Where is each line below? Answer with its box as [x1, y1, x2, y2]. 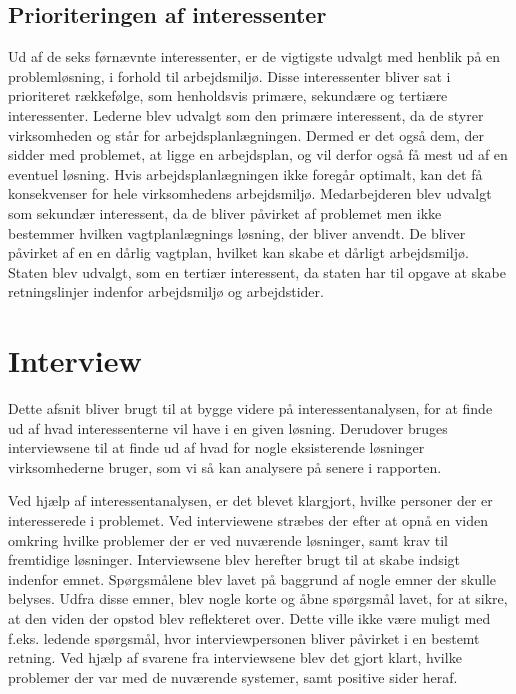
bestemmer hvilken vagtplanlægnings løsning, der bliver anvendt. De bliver [8, 222, 466, 243]
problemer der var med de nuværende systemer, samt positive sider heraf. [8, 666, 458, 687]
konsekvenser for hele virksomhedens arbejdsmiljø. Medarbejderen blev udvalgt [8, 183, 492, 204]
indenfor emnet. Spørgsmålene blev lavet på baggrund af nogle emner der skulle [8, 568, 497, 589]
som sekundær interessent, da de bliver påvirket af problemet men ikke [8, 202, 442, 223]
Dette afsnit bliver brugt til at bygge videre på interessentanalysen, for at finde [8, 398, 493, 419]
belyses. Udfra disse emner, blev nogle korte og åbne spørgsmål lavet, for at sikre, [8, 588, 508, 609]
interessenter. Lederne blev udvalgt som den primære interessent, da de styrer [8, 104, 484, 125]
